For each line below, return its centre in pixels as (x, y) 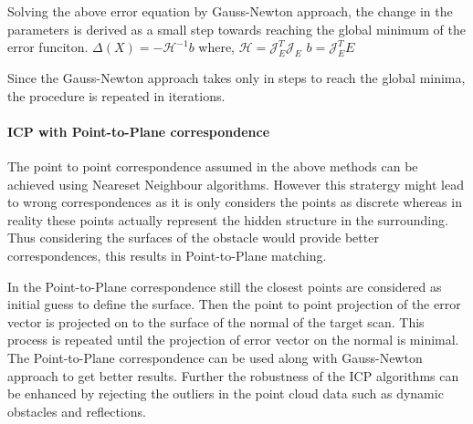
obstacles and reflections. (77, 411)
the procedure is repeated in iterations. (116, 95)
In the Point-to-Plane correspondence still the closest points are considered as (225, 286)
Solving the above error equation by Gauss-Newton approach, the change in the (230, 11)
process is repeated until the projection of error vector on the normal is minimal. (233, 340)
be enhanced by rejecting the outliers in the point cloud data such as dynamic (226, 393)
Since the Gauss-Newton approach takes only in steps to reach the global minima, (236, 77)
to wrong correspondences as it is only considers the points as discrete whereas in (235, 202)
